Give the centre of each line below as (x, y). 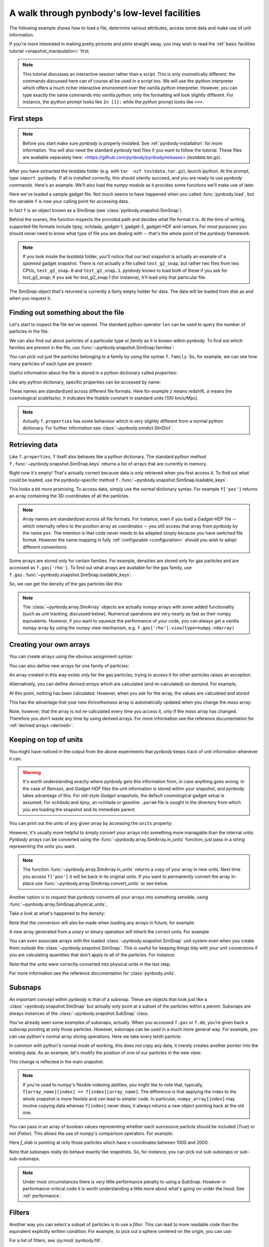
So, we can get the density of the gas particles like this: (66, 584)
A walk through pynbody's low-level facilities (105, 13)
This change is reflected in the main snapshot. (57, 1061)
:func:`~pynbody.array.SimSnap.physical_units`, (58, 904)
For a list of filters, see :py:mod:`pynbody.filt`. (56, 1241)
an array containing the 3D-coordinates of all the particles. (69, 496)
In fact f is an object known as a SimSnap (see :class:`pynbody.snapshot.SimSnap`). (96, 210)
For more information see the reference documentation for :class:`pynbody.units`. (93, 973)
